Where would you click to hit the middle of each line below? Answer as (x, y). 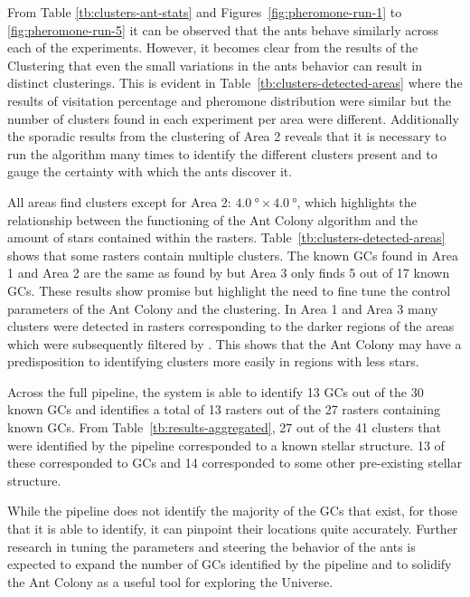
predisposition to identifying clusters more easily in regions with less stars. (213, 361)
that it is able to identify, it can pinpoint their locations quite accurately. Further (233, 529)
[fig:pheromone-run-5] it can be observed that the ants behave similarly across (223, 29)
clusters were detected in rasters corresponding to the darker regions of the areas (231, 326)
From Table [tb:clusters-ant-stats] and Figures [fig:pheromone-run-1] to (205, 12)
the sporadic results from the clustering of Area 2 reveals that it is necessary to (227, 136)
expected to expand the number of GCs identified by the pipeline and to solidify (230, 564)
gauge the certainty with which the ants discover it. (150, 171)
